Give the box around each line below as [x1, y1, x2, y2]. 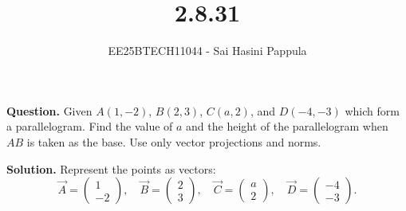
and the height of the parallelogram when [186, 118, 388, 135]
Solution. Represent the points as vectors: [6, 160, 216, 177]
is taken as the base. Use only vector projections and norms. [26, 133, 321, 150]
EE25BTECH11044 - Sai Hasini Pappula [108, 42, 307, 59]
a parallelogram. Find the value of [6, 118, 173, 135]
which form [345, 102, 400, 119]
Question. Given [6, 102, 93, 119]
